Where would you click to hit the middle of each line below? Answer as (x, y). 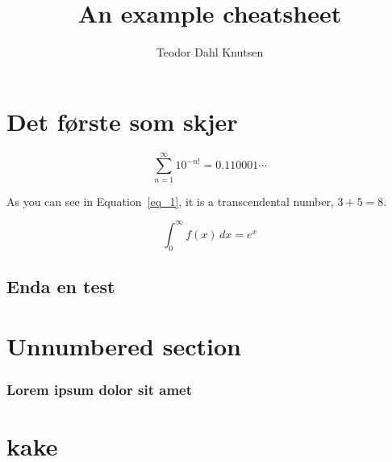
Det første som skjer (122, 121)
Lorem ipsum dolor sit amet (100, 389)
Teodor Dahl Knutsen (210, 52)
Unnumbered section (124, 345)
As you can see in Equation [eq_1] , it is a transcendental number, (170, 201)
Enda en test (61, 286)
